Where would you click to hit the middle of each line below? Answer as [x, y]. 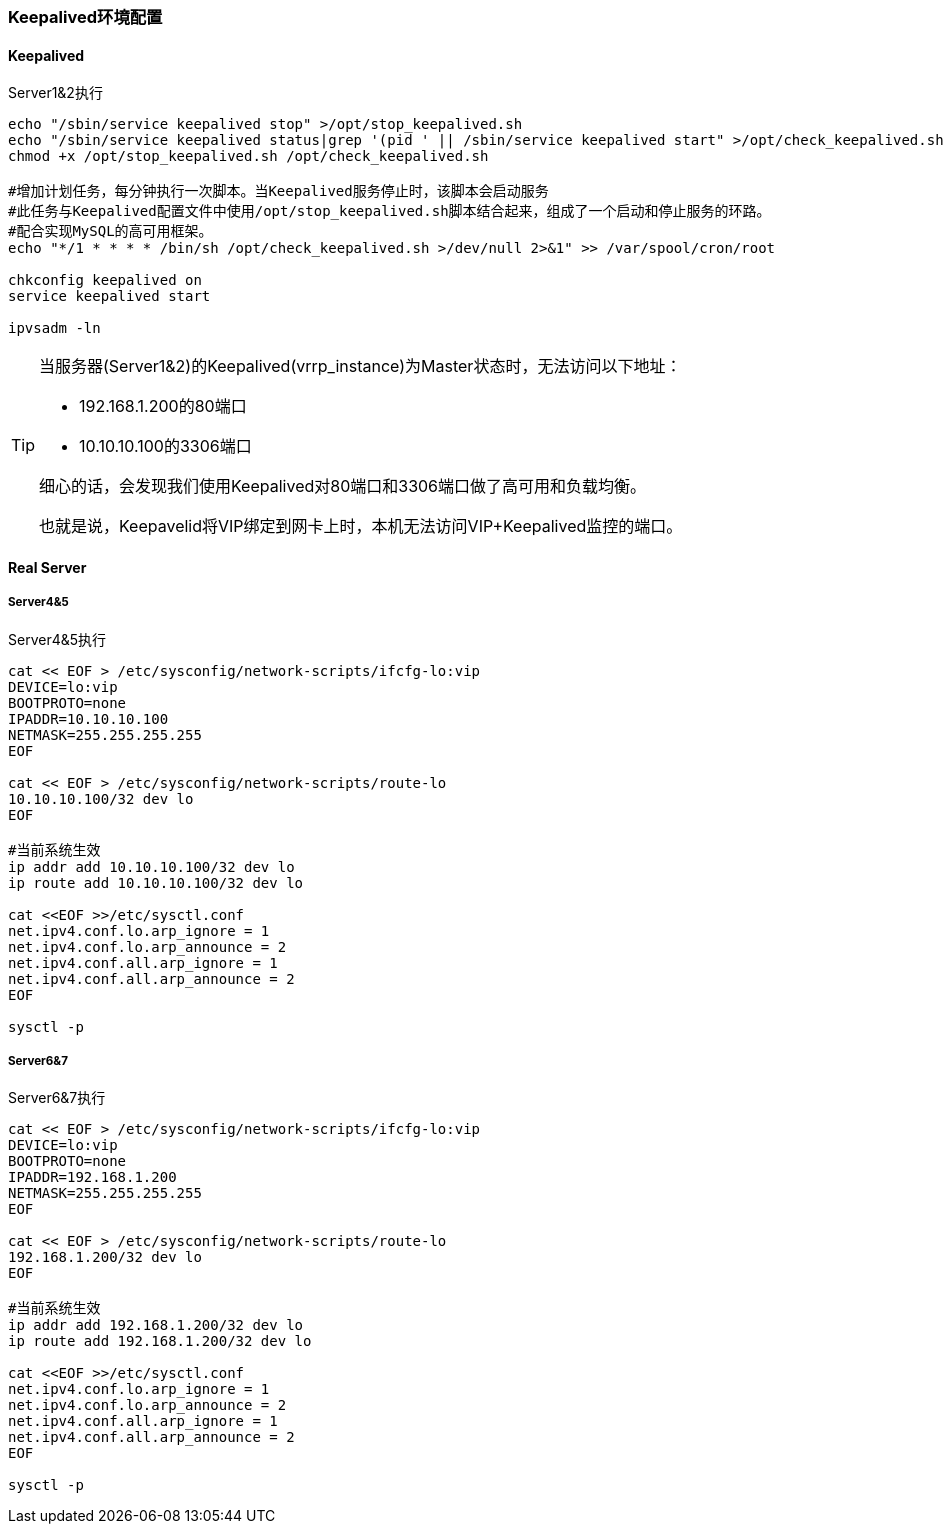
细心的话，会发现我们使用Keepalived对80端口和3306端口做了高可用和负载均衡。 [343, 486]
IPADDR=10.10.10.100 [88, 718]
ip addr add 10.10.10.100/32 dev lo [151, 866]
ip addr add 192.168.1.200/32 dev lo [156, 1325]
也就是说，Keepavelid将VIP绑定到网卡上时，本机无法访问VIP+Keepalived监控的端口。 [361, 526]
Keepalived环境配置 [85, 17]
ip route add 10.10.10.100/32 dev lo [156, 882]
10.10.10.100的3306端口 [165, 446]
